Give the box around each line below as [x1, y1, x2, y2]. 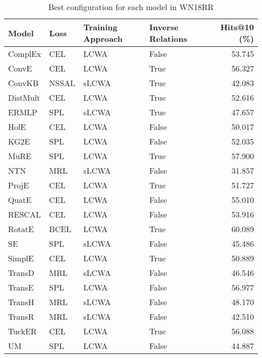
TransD [8, 267, 34, 278]
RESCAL [8, 208, 41, 220]
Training [83, 21, 118, 33]
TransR [8, 311, 34, 322]
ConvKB [8, 77, 39, 89]
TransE [8, 281, 34, 293]
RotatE [8, 223, 34, 235]
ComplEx [8, 48, 41, 59]
